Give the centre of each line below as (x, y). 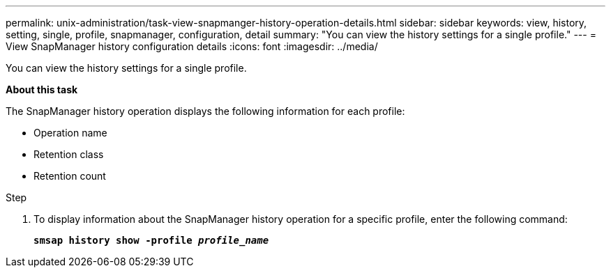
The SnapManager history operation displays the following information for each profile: (205, 111)
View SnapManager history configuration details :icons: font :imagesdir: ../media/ (192, 46)
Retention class (69, 154)
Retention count (70, 176)
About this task (42, 89)
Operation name (70, 133)
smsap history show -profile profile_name (151, 240)
